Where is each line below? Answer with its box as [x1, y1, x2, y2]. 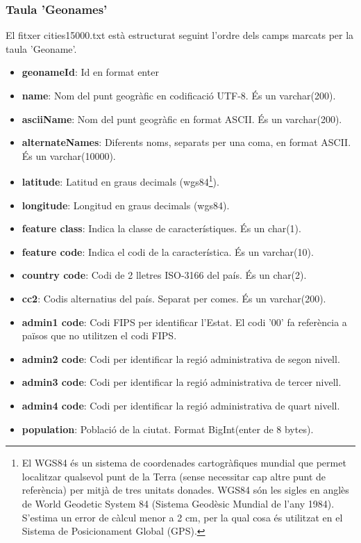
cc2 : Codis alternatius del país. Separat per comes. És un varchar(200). [22, 291, 326, 305]
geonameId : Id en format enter [22, 65, 159, 79]
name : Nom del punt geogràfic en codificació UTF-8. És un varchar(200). [22, 88, 336, 102]
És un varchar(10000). [22, 148, 116, 163]
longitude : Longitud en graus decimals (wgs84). [22, 197, 230, 212]
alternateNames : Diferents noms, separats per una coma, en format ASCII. [22, 135, 351, 149]
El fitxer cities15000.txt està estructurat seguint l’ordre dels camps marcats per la [6, 28, 354, 42]
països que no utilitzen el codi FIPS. [22, 328, 177, 343]
